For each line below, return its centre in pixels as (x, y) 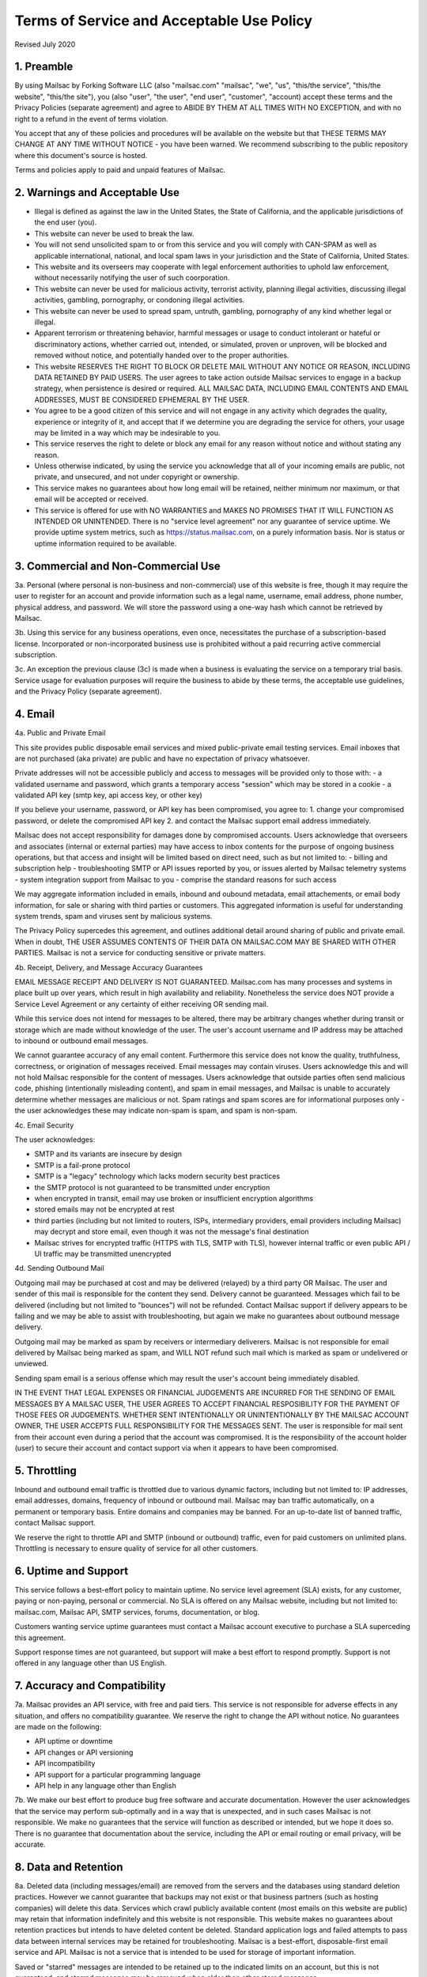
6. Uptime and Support (72, 1571)
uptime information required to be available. (106, 543)
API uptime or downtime (74, 1741)
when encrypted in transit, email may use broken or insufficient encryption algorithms (174, 1198)
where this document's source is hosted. (81, 155)
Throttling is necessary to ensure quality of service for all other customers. (136, 1548)
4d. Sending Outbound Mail (59, 1268)
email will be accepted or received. (91, 499)
